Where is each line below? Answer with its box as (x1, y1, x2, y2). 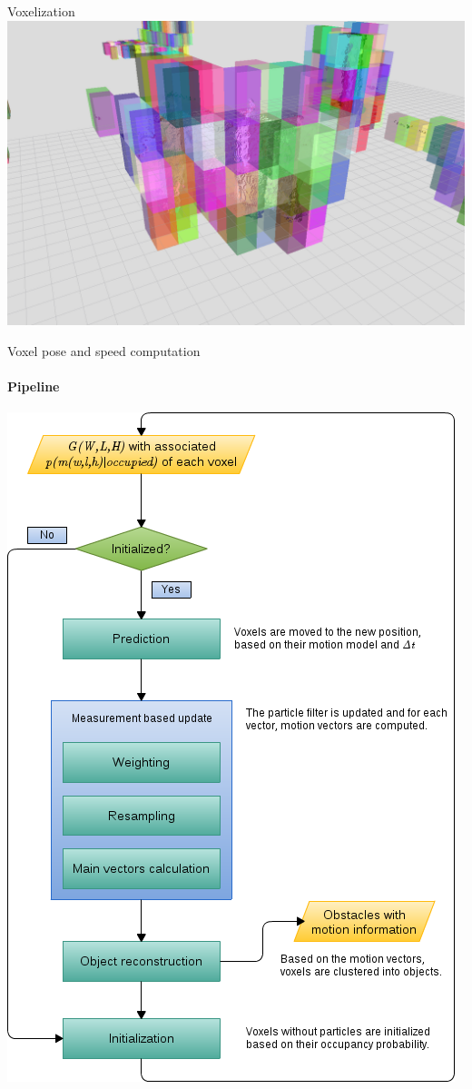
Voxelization (7, 2, 75, 20)
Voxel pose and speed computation (7, 341, 201, 360)
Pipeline (7, 377, 60, 396)
